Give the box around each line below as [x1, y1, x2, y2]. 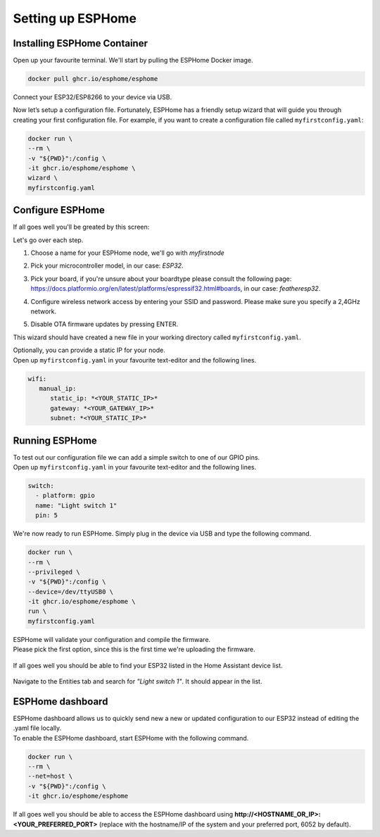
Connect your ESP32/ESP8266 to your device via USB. [13, 93, 172, 101]
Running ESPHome [13, 434, 98, 446]
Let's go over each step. [13, 236, 84, 244]
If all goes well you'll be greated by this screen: [13, 222, 150, 232]
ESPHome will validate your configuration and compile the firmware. [13, 635, 211, 643]
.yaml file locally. [13, 724, 62, 732]
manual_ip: [39, 384, 77, 392]
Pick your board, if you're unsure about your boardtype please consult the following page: [30, 275, 292, 283]
